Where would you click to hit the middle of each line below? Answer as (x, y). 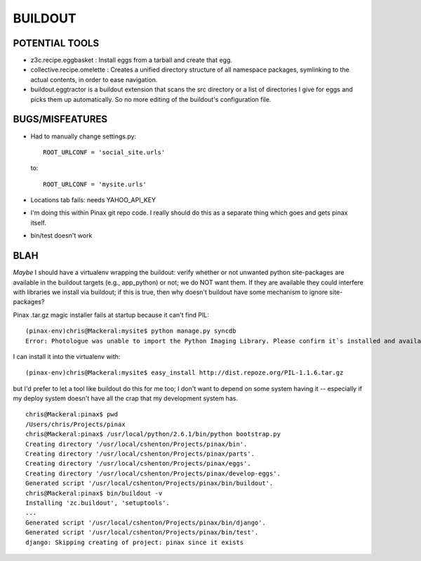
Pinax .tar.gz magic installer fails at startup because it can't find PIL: (111, 315)
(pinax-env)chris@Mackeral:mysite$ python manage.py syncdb (131, 331)
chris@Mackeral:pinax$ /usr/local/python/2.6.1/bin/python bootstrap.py (153, 434)
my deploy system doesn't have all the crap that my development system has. (126, 398)
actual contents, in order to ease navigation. (94, 79)
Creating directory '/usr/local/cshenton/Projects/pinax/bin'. (136, 444)
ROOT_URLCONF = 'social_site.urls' (104, 152)
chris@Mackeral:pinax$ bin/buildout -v (94, 493)
